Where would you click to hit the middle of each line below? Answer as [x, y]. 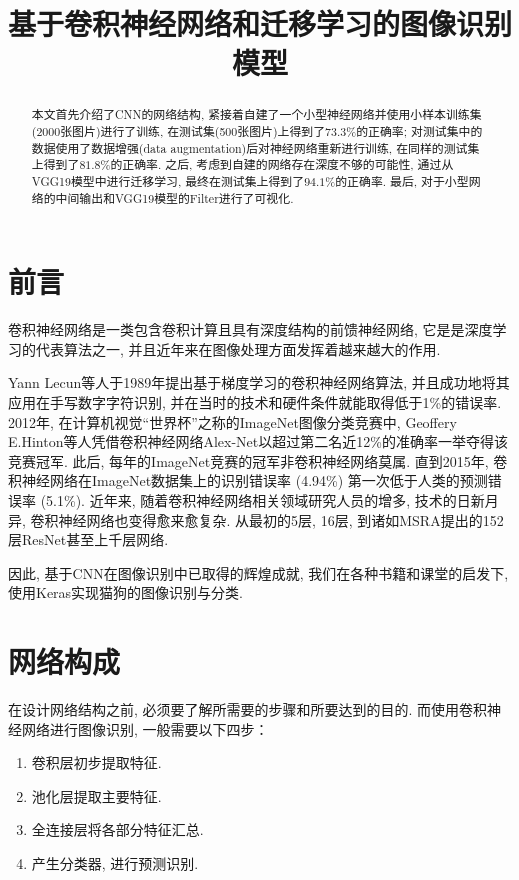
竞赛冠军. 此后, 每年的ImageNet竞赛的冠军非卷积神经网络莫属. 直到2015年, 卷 [258, 460]
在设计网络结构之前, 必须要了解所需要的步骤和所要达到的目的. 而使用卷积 [248, 709]
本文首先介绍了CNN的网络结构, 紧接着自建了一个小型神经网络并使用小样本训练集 [256, 114]
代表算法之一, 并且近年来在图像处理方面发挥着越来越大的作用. [238, 348]
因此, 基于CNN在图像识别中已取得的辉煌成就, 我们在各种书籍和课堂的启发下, [258, 572]
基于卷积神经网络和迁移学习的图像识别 [260, 23]
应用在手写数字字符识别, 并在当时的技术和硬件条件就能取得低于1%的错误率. [255, 402]
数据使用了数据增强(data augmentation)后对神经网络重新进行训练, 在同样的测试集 [255, 147]
